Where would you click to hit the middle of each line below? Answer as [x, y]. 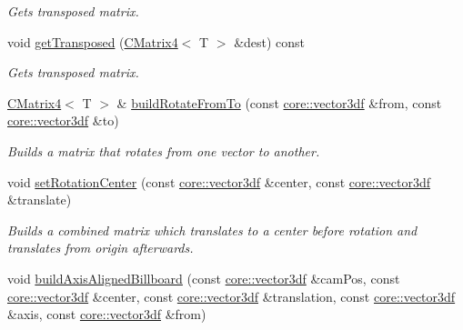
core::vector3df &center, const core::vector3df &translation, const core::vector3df [231, 296]
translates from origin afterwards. [101, 248]
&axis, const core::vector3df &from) [107, 314]
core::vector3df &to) [63, 120]
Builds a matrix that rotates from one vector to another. [164, 150]
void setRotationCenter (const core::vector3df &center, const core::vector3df [219, 181]
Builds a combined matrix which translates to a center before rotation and [212, 230]
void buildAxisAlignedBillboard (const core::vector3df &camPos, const [204, 278]
